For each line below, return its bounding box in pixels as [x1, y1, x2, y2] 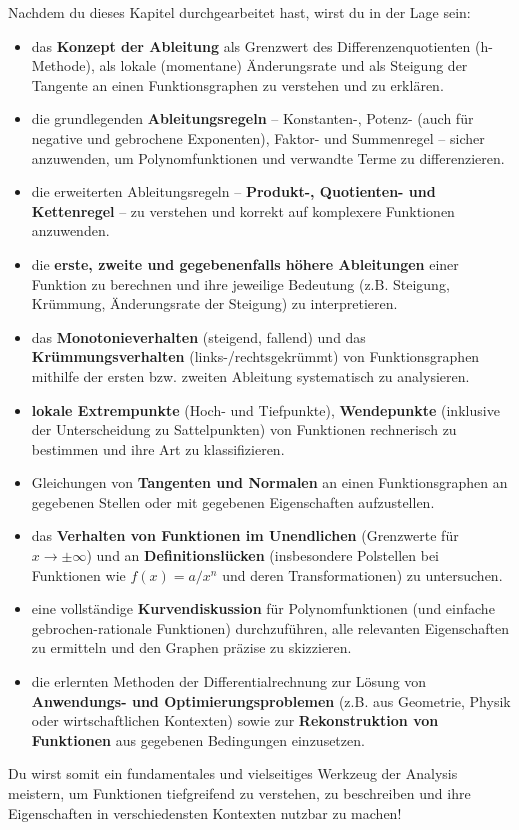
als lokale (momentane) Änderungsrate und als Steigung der [99, 55, 468, 76]
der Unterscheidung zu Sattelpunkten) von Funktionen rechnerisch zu [31, 419, 457, 440]
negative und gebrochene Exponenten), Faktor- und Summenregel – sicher [31, 127, 485, 148]
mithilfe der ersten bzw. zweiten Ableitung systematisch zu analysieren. [31, 365, 470, 386]
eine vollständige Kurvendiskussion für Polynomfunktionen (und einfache [31, 598, 495, 619]
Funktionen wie [31, 564, 126, 585]
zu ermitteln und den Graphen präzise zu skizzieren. [31, 637, 352, 658]
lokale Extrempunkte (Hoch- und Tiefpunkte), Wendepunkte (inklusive [31, 399, 500, 420]
